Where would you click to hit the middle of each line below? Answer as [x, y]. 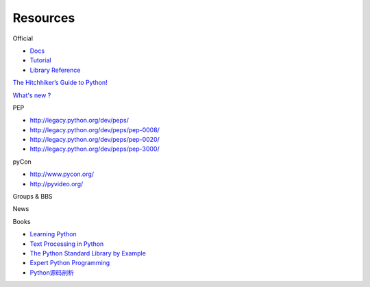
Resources [44, 18]
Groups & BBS [33, 197]
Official [23, 38]
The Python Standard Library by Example [88, 253]
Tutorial [40, 60]
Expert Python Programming [70, 263]
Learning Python [53, 234]
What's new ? [32, 95]
